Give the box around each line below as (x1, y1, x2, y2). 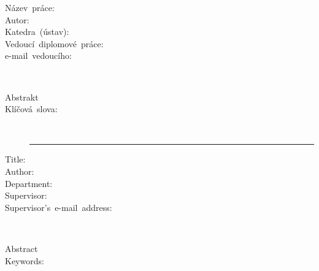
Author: (5, 164, 34, 177)
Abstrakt (5, 90, 39, 103)
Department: (5, 177, 53, 189)
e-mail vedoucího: (5, 49, 72, 62)
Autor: (5, 13, 29, 26)
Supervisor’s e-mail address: (5, 200, 112, 213)
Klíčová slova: (5, 102, 58, 115)
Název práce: (5, 1, 55, 13)
